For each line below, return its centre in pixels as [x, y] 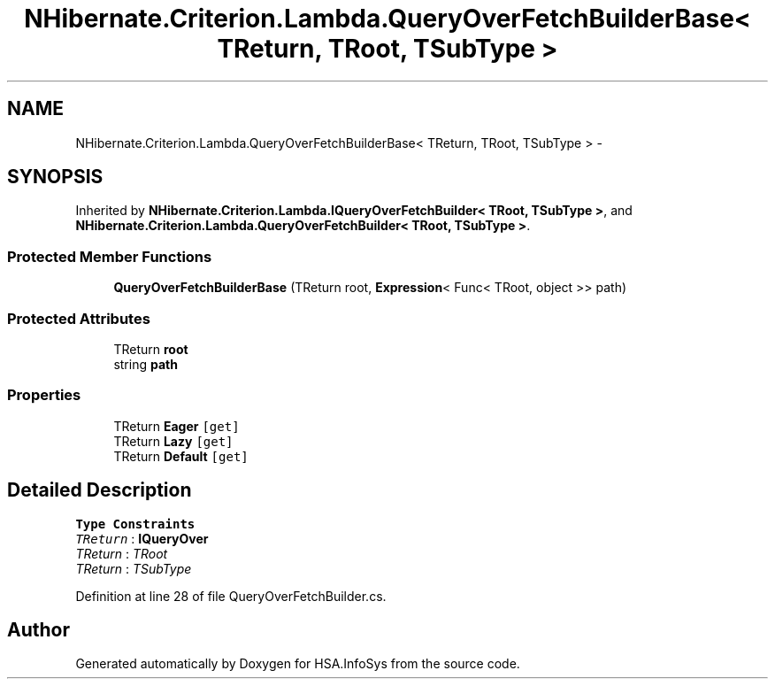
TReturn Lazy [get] [173, 441]
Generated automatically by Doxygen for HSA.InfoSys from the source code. [298, 664]
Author [38, 629]
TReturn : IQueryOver [142, 538]
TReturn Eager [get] [176, 426]
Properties [44, 395]
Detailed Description [100, 490]
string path [146, 364]
